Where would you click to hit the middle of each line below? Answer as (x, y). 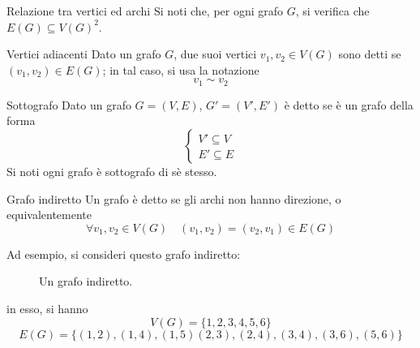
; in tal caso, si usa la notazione (181, 69)
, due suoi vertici (215, 54)
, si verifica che (332, 11)
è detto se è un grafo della (349, 104)
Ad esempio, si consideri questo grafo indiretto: (124, 253)
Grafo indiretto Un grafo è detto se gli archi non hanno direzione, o (174, 198)
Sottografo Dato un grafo (69, 104)
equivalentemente (49, 215)
